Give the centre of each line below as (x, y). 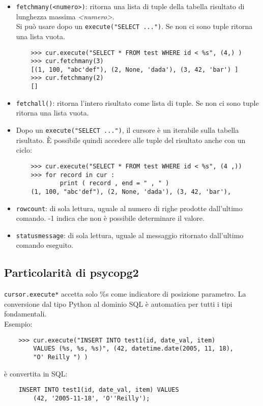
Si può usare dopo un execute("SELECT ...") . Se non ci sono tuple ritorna (134, 26)
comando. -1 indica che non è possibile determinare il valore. (110, 218)
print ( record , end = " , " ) (114, 183)
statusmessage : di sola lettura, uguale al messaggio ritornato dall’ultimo (130, 235)
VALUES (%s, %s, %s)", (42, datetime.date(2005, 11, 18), (134, 349)
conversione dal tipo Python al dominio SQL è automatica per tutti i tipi (118, 303)
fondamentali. (25, 314)
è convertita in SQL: (36, 373)
